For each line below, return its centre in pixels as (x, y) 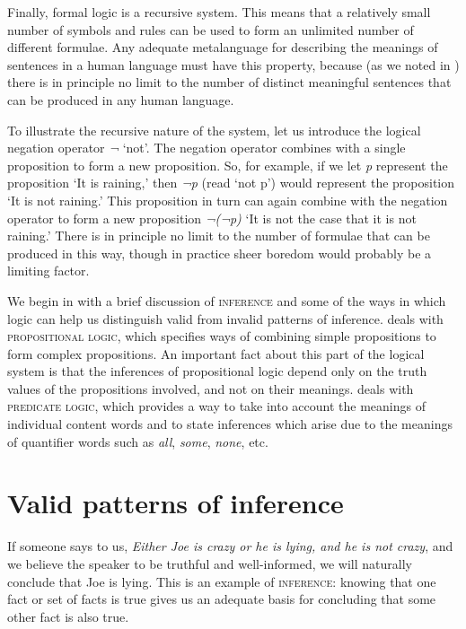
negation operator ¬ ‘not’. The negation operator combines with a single (207, 148)
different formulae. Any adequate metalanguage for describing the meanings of (223, 47)
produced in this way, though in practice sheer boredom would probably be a (220, 253)
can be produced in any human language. (121, 99)
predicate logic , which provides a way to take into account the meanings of (216, 406)
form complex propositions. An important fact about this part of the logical (216, 353)
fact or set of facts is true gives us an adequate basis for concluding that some (222, 599)
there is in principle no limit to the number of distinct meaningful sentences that (229, 82)
